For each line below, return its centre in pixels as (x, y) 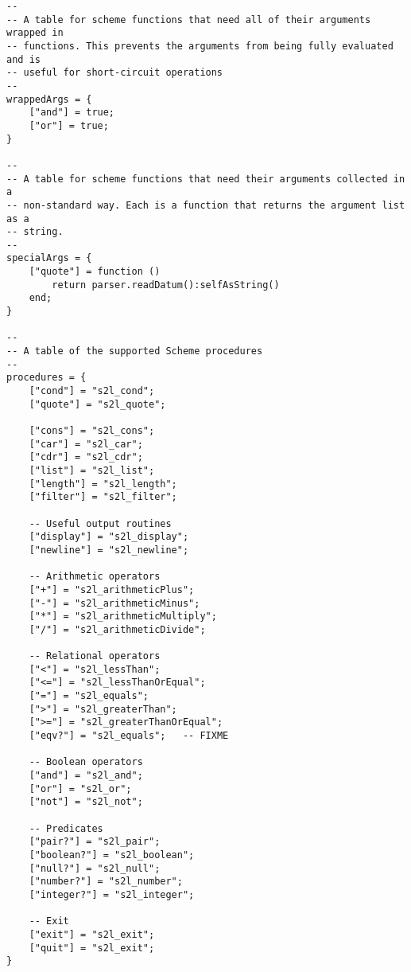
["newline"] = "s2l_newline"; (109, 550)
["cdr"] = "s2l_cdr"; (86, 457)
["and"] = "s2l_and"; (86, 776)
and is (23, 59)
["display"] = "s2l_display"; (109, 537)
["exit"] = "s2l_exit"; (92, 934)
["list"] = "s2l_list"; (92, 470)
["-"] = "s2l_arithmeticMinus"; (114, 603)
